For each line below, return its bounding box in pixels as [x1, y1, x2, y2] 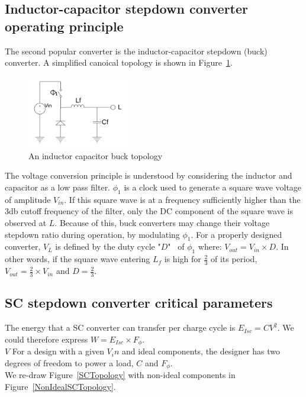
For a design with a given [12, 345, 104, 357]
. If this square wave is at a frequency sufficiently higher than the [64, 193, 301, 205]
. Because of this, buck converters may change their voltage [54, 217, 270, 229]
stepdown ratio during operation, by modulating [5, 228, 180, 240]
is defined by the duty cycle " [55, 240, 161, 253]
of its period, [210, 253, 257, 265]
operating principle [5, 17, 124, 35]
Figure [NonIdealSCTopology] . [5, 380, 116, 392]
